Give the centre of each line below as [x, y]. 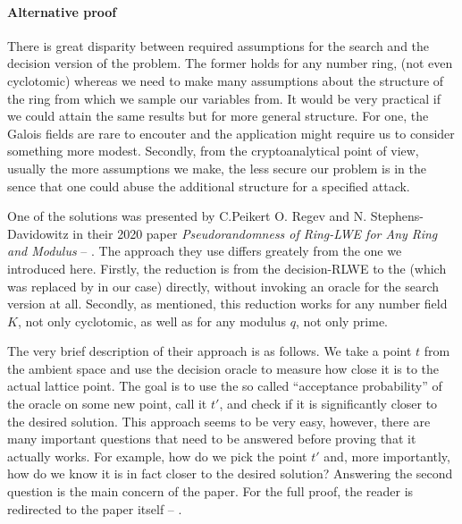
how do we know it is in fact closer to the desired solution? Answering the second [230, 473]
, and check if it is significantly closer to [328, 404]
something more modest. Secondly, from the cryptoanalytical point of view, [213, 151]
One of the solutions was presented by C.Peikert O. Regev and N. [187, 216]
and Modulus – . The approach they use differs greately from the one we [205, 251]
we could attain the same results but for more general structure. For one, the [218, 116]
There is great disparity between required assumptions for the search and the [218, 45]
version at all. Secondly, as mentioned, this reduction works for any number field [227, 304]
